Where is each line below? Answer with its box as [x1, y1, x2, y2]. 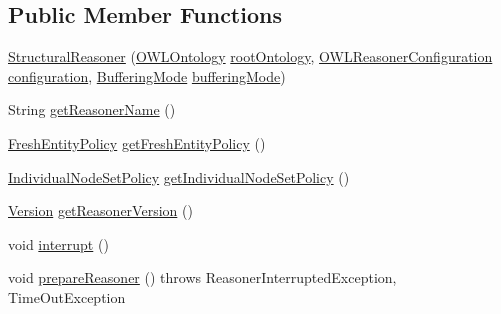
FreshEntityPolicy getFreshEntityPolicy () [8, 132, 266, 153]
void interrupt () [8, 233, 109, 254]
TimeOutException [8, 286, 126, 307]
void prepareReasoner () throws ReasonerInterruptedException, [8, 267, 397, 288]
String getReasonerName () [8, 99, 176, 120]
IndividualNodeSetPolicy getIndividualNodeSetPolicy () [8, 166, 350, 187]
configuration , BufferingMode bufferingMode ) [8, 65, 286, 86]
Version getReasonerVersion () [8, 200, 193, 221]
